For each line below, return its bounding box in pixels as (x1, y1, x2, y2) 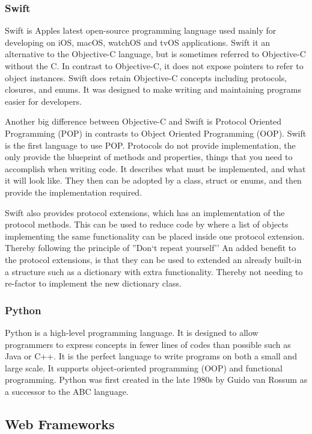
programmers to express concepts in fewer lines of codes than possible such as (5, 338, 291, 350)
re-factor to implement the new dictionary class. (5, 277, 182, 290)
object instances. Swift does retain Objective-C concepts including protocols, (5, 71, 287, 84)
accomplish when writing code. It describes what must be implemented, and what (5, 162, 306, 175)
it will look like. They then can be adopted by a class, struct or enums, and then (5, 174, 302, 187)
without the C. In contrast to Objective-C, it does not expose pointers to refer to (5, 60, 304, 72)
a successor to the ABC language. (5, 385, 129, 397)
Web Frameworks (5, 414, 115, 433)
